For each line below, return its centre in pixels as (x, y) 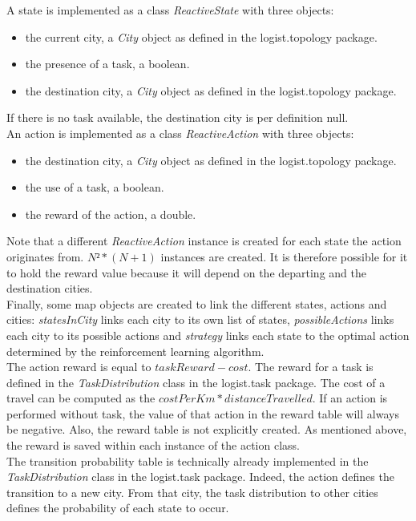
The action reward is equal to (79, 367)
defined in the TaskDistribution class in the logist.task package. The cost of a (196, 382)
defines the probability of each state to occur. (118, 508)
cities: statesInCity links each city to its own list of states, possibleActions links (200, 319)
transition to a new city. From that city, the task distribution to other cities (192, 492)
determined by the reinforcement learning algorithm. (135, 351)
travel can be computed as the (81, 398)
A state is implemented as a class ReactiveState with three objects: (170, 10)
